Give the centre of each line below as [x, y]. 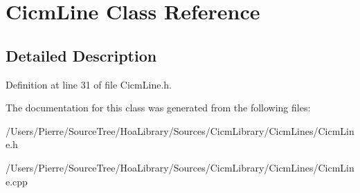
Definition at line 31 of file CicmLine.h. [89, 84]
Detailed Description [81, 55]
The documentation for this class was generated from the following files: [158, 108]
